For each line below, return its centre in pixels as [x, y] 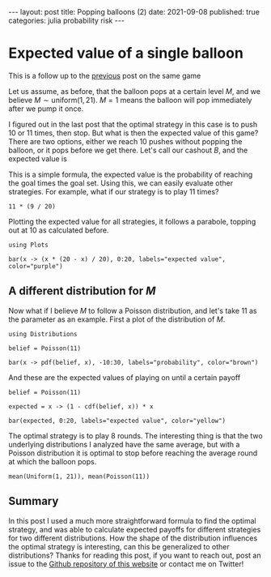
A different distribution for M [82, 291]
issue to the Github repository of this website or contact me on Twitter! [126, 564]
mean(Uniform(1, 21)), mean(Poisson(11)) [79, 477]
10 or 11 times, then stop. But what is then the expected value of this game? [133, 133]
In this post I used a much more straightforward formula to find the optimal [132, 520]
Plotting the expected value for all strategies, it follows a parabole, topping [132, 221]
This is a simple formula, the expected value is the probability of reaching [131, 174]
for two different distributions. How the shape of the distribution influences [133, 538]
